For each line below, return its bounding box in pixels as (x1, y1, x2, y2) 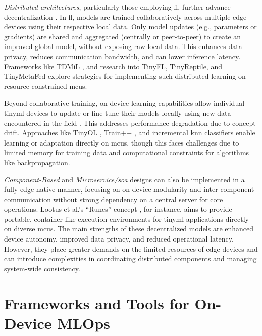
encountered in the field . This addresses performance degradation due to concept (4, 117, 256, 128)
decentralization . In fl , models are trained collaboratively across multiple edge (4, 11, 247, 22)
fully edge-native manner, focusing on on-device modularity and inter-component (4, 184, 254, 195)
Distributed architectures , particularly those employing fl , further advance (4, 2, 231, 12)
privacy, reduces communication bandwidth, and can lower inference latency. (4, 51, 241, 61)
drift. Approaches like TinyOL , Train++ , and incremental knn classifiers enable (4, 127, 255, 138)
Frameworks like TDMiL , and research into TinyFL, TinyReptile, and (4, 61, 222, 71)
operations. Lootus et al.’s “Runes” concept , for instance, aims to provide (4, 204, 232, 214)
